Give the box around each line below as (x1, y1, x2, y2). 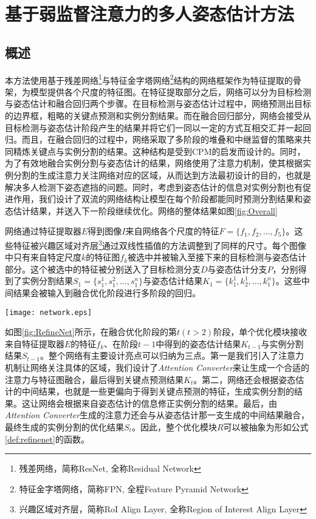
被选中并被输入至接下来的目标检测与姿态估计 (128, 251, 307, 263)
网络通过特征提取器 (5, 225, 81, 237)
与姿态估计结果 (143, 274, 203, 287)
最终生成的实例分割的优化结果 (5, 420, 124, 433)
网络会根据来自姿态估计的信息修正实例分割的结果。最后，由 (38, 396, 277, 409)
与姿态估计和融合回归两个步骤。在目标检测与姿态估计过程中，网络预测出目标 (5, 97, 311, 110)
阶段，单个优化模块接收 (213, 325, 307, 338)
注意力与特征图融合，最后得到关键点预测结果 (5, 373, 184, 385)
